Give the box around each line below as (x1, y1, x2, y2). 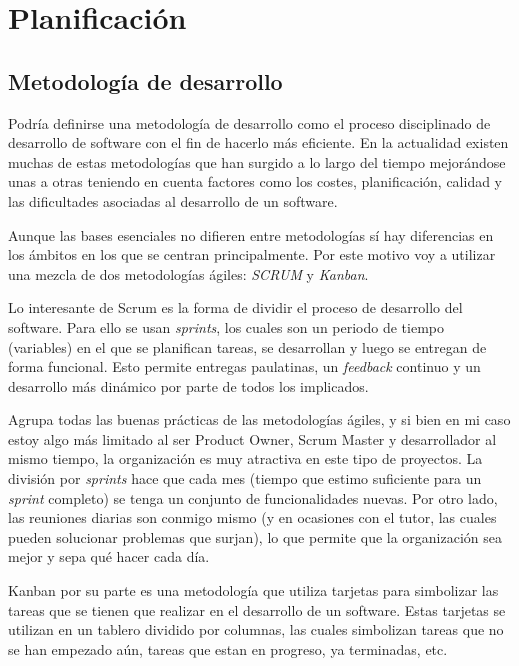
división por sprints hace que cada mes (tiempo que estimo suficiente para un (8, 468, 482, 489)
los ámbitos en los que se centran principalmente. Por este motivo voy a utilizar (8, 244, 496, 265)
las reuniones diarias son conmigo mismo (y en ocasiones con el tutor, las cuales (8, 507, 497, 528)
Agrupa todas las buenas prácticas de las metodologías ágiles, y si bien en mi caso (8, 409, 511, 430)
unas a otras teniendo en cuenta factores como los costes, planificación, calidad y (8, 171, 503, 192)
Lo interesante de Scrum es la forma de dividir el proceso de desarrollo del (8, 297, 463, 318)
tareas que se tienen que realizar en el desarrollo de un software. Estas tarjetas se (8, 599, 506, 620)
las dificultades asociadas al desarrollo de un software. (8, 190, 338, 211)
